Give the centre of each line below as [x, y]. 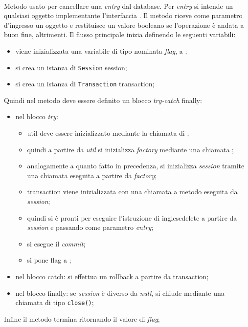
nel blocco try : [37, 116]
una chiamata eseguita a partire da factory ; [92, 175]
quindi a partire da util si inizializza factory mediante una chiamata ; [130, 149]
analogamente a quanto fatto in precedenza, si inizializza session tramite [136, 166]
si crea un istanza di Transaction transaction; [85, 84]
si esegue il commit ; [56, 243]
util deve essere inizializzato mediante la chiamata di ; [108, 133]
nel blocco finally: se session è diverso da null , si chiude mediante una [120, 293]
